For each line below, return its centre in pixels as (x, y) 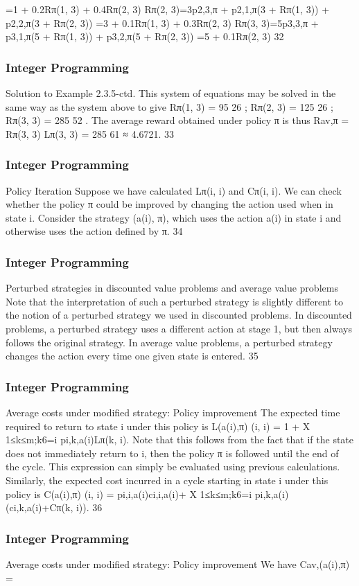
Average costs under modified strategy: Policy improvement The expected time (173, 412)
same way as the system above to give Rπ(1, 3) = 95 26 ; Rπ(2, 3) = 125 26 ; (169, 106)
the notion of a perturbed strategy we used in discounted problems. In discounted (179, 315)
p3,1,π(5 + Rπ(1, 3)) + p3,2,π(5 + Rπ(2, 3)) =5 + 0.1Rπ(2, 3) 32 (145, 36)
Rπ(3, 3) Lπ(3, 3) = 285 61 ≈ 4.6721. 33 (90, 133)
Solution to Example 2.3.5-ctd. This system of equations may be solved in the (171, 93)
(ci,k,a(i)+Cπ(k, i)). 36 (54, 507)
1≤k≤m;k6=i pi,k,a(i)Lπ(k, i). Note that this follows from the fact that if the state (180, 439)
